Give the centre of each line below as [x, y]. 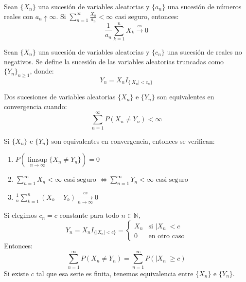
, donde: [42, 71]
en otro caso [167, 236]
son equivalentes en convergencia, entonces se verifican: [133, 141]
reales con [18, 16]
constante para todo [89, 215]
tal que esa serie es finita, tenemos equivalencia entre [115, 273]
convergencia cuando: [35, 106]
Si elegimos [20, 215]
